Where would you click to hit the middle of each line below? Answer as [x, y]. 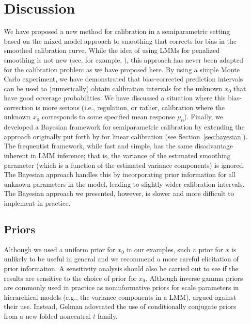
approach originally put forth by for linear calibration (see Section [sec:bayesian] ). [126, 136]
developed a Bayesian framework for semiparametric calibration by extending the [124, 127]
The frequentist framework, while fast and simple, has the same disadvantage [118, 146]
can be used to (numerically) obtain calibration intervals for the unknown [113, 88]
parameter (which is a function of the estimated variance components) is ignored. [125, 165]
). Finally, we [204, 117]
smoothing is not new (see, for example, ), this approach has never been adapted [124, 59]
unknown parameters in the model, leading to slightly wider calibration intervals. [124, 184]
